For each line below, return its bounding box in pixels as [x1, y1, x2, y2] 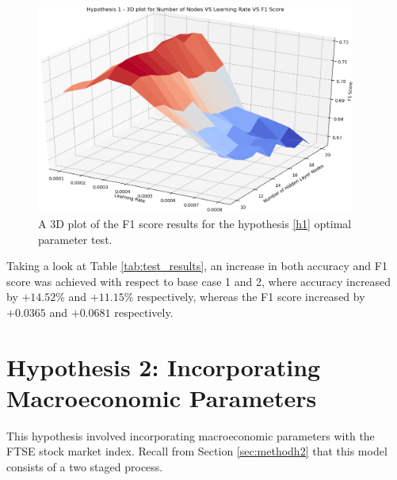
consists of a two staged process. [6, 459, 163, 475]
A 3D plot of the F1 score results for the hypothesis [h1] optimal [38, 215, 352, 231]
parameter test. [38, 230, 113, 247]
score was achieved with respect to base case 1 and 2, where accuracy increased [6, 272, 391, 289]
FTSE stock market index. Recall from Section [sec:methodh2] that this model [6, 443, 387, 459]
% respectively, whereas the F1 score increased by [124, 288, 365, 305]
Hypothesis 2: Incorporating [6, 350, 321, 383]
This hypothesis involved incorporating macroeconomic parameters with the [6, 427, 375, 444]
